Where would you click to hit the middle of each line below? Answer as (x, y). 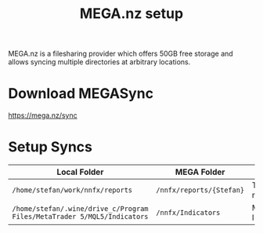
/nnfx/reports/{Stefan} (200, 190)
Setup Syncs (50, 147)
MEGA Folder (200, 172)
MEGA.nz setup (131, 14)
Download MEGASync (81, 94)
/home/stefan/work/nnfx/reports (72, 190)
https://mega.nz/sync (43, 115)
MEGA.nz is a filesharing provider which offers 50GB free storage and (121, 54)
